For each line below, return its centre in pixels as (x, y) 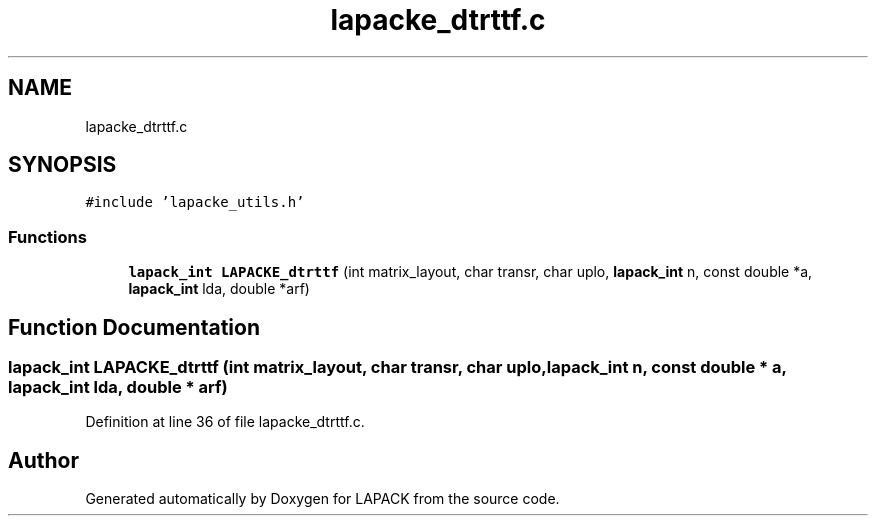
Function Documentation (134, 327)
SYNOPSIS (62, 165)
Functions (47, 236)
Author (43, 460)
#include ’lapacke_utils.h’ (195, 202)
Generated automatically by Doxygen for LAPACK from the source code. (322, 499)
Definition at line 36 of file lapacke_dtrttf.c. (225, 422)
